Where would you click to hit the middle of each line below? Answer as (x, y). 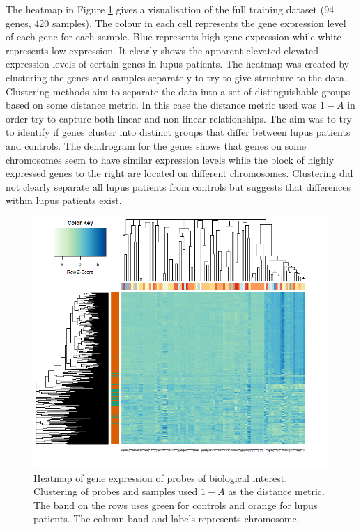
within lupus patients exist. (64, 200)
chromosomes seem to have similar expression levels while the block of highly (170, 159)
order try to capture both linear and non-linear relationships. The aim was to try (179, 118)
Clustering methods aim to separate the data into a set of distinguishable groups (178, 91)
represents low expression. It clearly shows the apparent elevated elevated (162, 50)
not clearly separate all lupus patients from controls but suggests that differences (178, 186)
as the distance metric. (276, 491)
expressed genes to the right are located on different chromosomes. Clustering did (179, 173)
